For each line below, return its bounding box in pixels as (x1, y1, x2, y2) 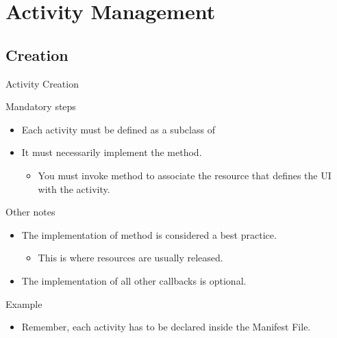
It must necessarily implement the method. (21, 145, 202, 159)
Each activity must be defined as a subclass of (21, 122, 215, 136)
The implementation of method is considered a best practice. (21, 227, 277, 242)
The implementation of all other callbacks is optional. (21, 273, 247, 287)
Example (5, 296, 42, 311)
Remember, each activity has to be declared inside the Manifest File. (21, 320, 311, 334)
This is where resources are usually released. (38, 250, 223, 265)
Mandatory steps (5, 99, 76, 114)
